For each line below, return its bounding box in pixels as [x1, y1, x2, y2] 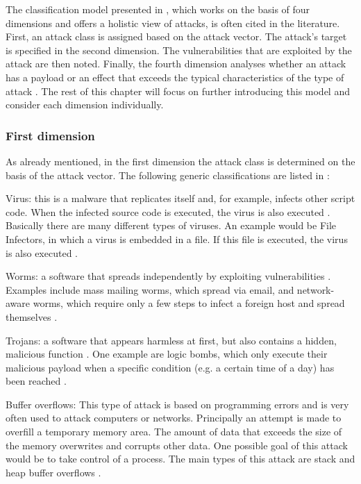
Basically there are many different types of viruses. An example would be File [6, 218, 337, 233]
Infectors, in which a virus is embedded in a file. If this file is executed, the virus [6, 231, 348, 246]
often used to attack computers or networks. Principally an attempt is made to [6, 410, 342, 425]
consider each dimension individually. [6, 97, 164, 112]
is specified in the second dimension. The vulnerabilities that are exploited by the [6, 42, 352, 57]
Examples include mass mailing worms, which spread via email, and [6, 282, 294, 297]
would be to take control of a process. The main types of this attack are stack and [6, 451, 355, 466]
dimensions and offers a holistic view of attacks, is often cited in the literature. [6, 15, 340, 30]
